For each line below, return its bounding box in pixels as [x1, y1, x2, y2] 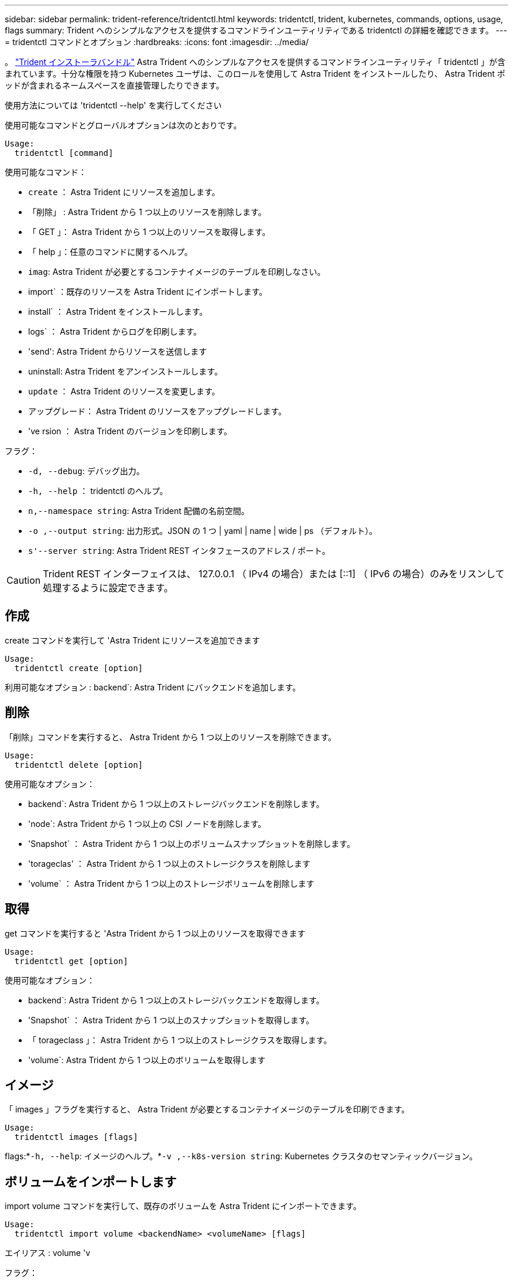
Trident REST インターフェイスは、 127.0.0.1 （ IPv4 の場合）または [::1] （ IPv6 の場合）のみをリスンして [43, 568, 505, 580]
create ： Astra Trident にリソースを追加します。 [28, 187, 220, 197]
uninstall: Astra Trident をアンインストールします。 [28, 366, 223, 376]
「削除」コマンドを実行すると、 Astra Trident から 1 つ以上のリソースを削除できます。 [5, 731, 337, 742]
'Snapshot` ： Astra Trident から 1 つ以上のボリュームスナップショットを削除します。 [28, 838, 355, 849]
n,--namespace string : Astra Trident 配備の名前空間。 [28, 506, 249, 516]
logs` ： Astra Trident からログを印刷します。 [28, 326, 202, 336]
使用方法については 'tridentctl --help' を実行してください [5, 100, 222, 110]
